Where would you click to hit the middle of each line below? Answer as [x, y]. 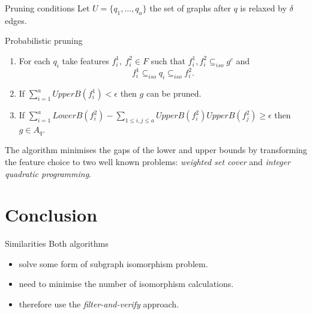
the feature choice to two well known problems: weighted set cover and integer [148, 161]
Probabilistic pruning [44, 41]
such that [168, 60]
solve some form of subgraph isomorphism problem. [113, 263]
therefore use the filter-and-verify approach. [99, 304]
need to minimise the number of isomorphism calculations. [126, 284]
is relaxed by [263, 8]
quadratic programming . [48, 173]
